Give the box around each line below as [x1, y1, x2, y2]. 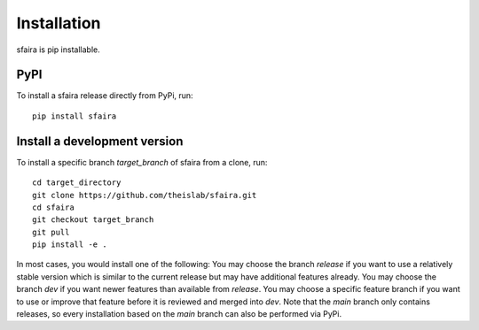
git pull [32, 226, 70, 237]
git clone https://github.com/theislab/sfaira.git [32, 190, 257, 200]
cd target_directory [32, 178, 122, 188]
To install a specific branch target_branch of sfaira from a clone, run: [16, 157, 268, 167]
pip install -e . [32, 240, 107, 249]
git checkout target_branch [32, 215, 154, 225]
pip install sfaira [32, 111, 117, 121]
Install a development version [16, 134, 184, 149]
